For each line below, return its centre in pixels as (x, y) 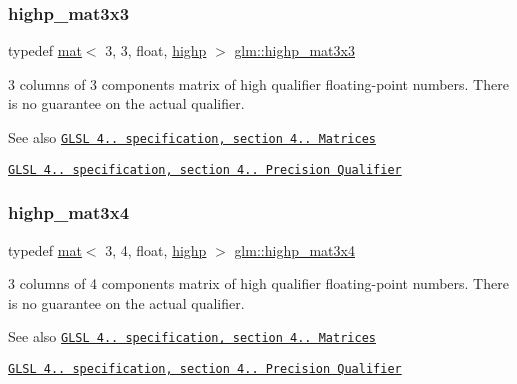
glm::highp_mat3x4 (294, 249)
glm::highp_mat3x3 (294, 50)
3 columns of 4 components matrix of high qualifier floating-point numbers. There (258, 283)
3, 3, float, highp (156, 50)
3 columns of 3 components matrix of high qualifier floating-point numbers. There (258, 83)
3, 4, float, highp (156, 249)
